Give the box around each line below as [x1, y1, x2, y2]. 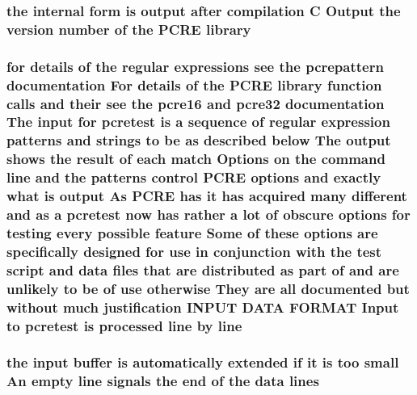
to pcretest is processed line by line [6, 315, 242, 335]
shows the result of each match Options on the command [6, 149, 385, 169]
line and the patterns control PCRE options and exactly [6, 167, 381, 187]
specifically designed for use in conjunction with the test [6, 241, 382, 261]
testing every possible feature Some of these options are [6, 222, 378, 242]
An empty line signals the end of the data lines [6, 371, 319, 391]
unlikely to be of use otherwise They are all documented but [6, 278, 410, 298]
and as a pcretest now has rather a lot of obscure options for [6, 204, 411, 225]
